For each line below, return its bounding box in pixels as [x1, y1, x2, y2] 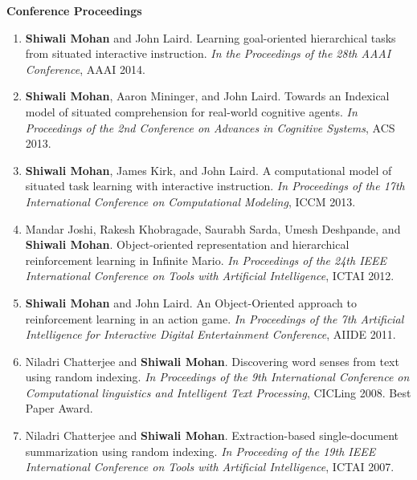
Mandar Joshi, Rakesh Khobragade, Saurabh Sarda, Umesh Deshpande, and [25, 220, 401, 237]
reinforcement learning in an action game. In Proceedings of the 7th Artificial [25, 310, 404, 327]
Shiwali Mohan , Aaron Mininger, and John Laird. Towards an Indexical [25, 87, 390, 104]
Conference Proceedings [6, 2, 142, 18]
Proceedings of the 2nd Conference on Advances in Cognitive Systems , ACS [25, 119, 395, 136]
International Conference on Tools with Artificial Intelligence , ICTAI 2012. [25, 267, 395, 284]
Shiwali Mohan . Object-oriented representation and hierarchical [25, 236, 350, 253]
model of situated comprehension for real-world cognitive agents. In [25, 103, 358, 120]
